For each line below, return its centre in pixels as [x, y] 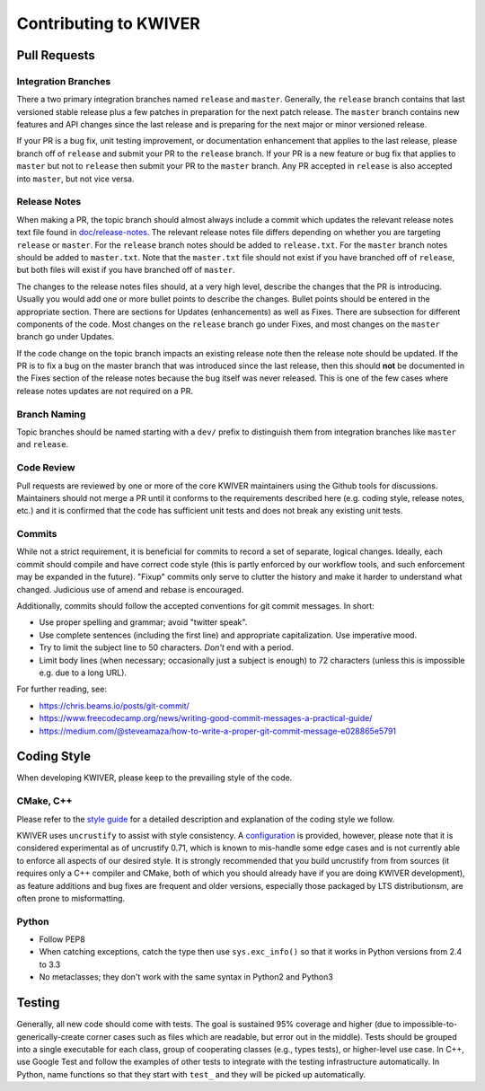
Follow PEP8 [62, 939]
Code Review [46, 468]
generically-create [51, 1036]
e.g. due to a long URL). [83, 673]
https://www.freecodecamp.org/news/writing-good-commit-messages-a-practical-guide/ [206, 718]
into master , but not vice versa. [75, 179]
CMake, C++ [44, 801]
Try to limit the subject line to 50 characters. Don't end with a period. [166, 647]
